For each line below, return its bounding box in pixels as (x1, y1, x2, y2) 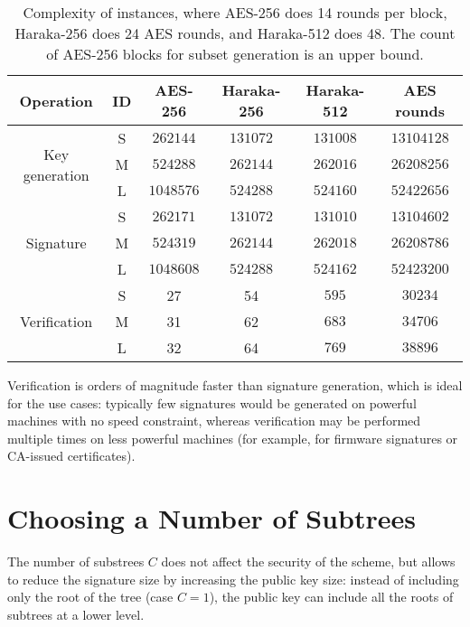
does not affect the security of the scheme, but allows (161, 552, 456, 571)
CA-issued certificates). (7, 446, 136, 465)
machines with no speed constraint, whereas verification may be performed (7, 411, 421, 430)
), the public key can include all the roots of (209, 587, 454, 606)
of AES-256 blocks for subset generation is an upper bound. (46, 43, 424, 64)
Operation (19, 89, 93, 111)
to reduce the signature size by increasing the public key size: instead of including (7, 569, 459, 588)
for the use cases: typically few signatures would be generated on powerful (7, 393, 417, 412)
